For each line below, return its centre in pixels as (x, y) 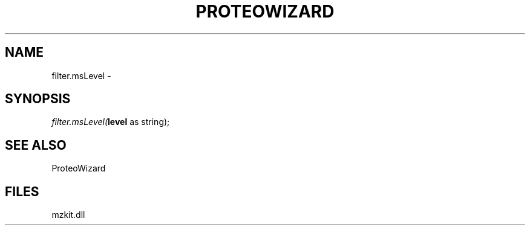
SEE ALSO (36, 145)
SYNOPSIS (38, 99)
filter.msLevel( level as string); (111, 122)
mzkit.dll (68, 215)
